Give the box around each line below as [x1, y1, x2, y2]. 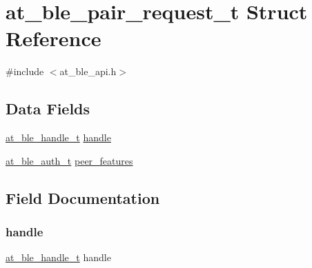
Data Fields [6, 98, 90, 119]
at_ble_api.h [59, 64, 117, 79]
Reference [6, 24, 101, 52]
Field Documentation [6, 187, 160, 208]
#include [6, 64, 44, 79]
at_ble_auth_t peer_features [6, 153, 133, 167]
